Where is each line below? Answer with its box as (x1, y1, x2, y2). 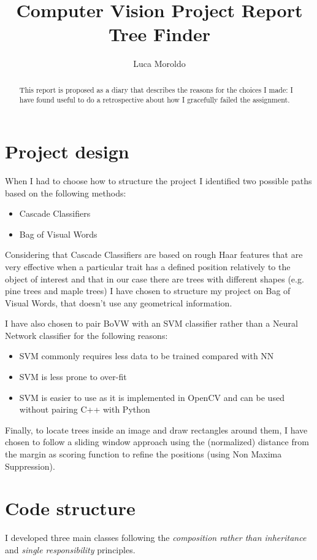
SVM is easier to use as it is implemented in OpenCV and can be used (19, 391, 285, 403)
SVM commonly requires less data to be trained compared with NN (19, 349, 274, 362)
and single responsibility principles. (5, 543, 136, 556)
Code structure (5, 496, 136, 521)
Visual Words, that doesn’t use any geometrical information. (5, 296, 232, 309)
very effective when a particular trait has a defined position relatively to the (5, 260, 291, 273)
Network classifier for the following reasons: (5, 329, 168, 341)
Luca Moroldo (133, 57, 186, 70)
